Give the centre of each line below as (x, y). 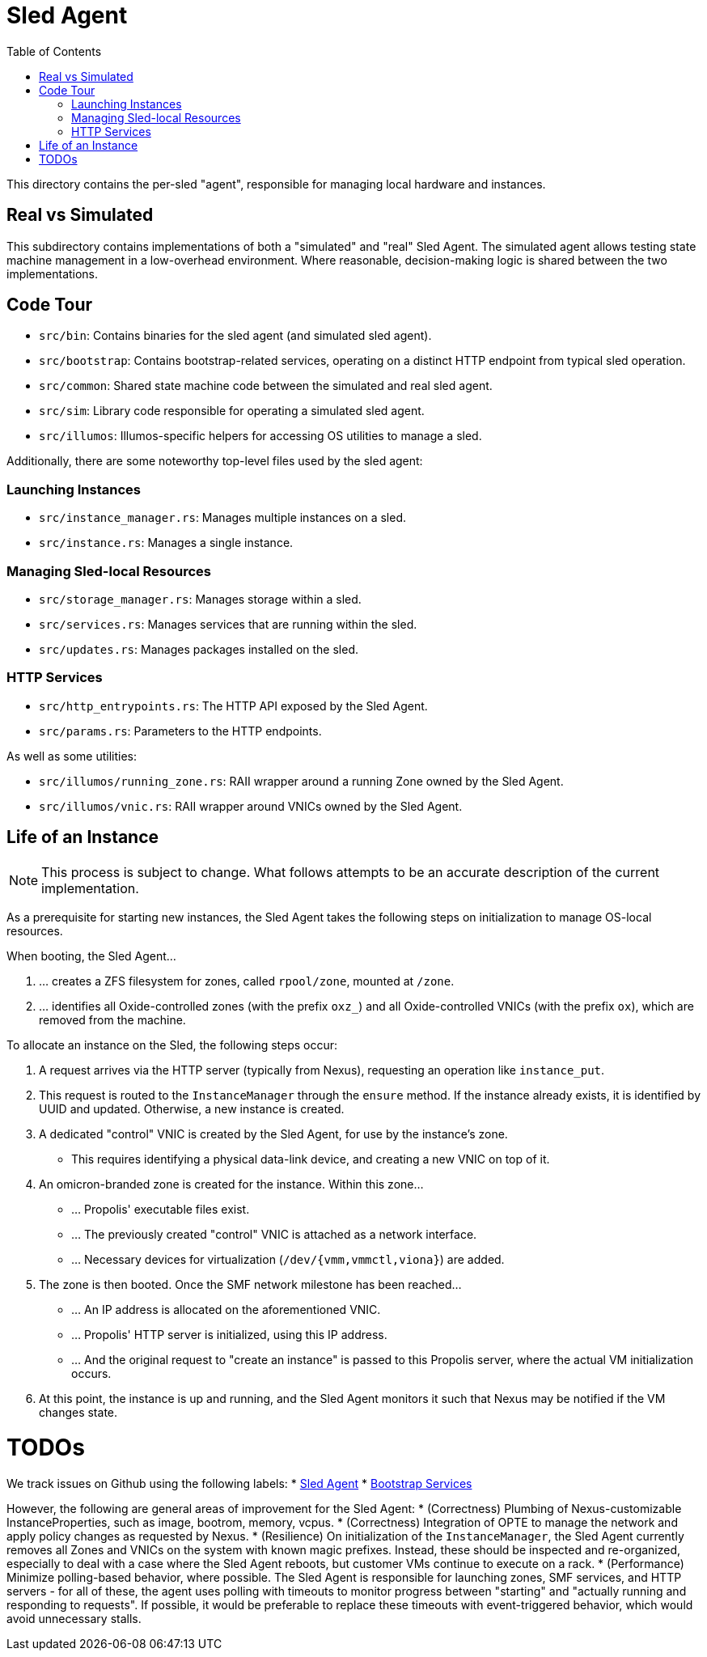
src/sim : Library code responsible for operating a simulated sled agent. (232, 411)
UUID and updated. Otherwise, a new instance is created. (192, 1108)
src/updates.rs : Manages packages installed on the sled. (199, 649)
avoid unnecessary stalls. (74, 1619)
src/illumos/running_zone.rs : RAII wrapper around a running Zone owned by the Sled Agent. (301, 781)
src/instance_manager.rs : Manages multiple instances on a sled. (223, 518)
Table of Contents (54, 51)
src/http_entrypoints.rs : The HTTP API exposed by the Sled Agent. (233, 706)
